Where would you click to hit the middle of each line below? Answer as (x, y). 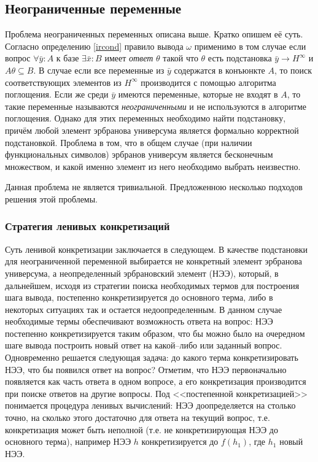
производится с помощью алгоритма (208, 82)
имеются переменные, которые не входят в (198, 94)
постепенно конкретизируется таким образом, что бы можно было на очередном (155, 333)
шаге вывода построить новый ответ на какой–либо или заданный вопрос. (144, 345)
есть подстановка (240, 58)
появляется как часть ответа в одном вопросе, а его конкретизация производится (156, 381)
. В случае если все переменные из (99, 70)
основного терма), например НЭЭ (68, 441)
